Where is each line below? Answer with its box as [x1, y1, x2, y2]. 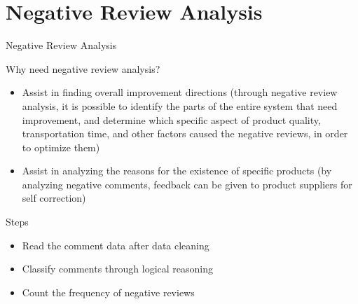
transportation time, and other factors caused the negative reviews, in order [22, 126, 348, 141]
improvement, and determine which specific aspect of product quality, [22, 112, 321, 127]
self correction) [22, 191, 86, 205]
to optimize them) [22, 139, 100, 154]
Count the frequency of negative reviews [22, 284, 195, 299]
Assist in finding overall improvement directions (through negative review [22, 85, 338, 99]
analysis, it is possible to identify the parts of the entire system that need [22, 98, 338, 113]
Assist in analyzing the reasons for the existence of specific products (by [22, 163, 332, 178]
